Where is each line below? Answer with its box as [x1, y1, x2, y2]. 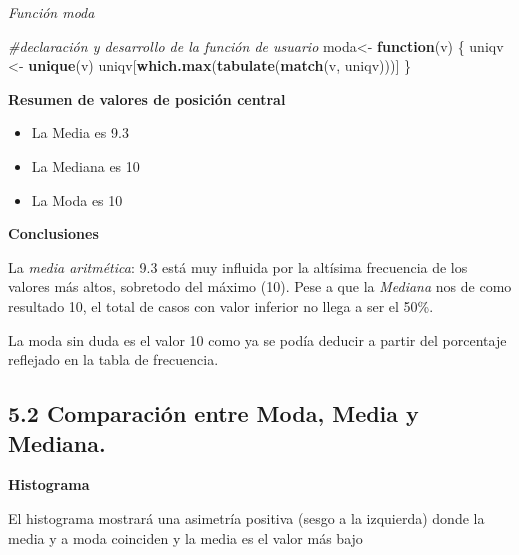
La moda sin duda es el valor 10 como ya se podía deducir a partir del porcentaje [8, 329, 507, 350]
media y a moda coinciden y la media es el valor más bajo [8, 527, 363, 548]
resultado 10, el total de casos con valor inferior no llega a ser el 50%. [8, 295, 434, 316]
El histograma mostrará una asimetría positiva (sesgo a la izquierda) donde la [8, 507, 485, 528]
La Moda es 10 [31, 189, 123, 210]
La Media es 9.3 [31, 122, 129, 143]
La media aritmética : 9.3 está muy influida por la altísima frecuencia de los [8, 256, 468, 277]
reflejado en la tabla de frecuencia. [8, 349, 219, 370]
